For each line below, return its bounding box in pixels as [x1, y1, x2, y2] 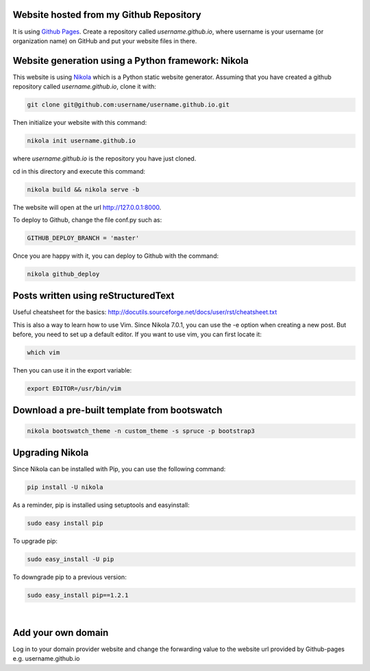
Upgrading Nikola [12, 447, 89, 459]
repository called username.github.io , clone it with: [12, 82, 157, 91]
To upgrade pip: [12, 537, 58, 545]
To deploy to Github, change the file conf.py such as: [12, 215, 162, 224]
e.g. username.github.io [12, 655, 80, 663]
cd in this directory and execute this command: [12, 167, 146, 175]
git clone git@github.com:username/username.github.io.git [27, 101, 230, 109]
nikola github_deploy [27, 270, 100, 278]
